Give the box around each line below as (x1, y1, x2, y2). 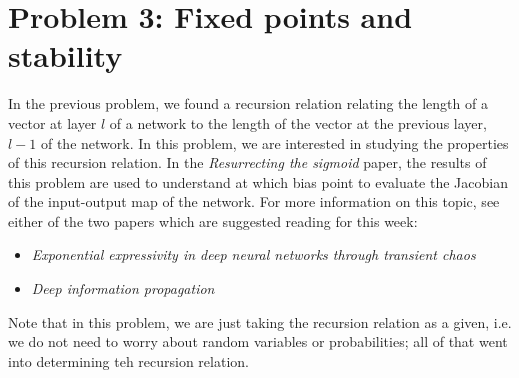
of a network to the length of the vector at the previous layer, (109, 112, 487, 133)
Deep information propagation (31, 278, 215, 299)
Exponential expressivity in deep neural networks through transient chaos (31, 244, 476, 265)
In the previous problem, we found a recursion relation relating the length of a (8, 93, 488, 114)
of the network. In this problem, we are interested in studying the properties (40, 132, 509, 153)
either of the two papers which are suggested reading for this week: (8, 210, 418, 231)
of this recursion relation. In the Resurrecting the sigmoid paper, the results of (8, 152, 487, 173)
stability (8, 35, 123, 76)
